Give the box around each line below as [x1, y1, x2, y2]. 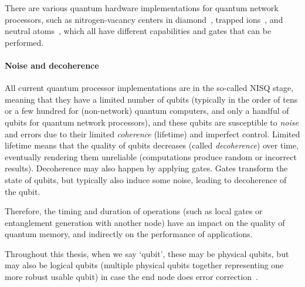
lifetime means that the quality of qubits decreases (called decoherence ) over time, [5, 139, 299, 151]
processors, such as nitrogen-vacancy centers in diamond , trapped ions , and [5, 13, 283, 25]
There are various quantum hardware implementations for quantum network [5, 2, 279, 13]
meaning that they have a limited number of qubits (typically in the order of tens [5, 93, 298, 105]
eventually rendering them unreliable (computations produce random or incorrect [5, 150, 297, 163]
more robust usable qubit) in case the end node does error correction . [5, 271, 258, 283]
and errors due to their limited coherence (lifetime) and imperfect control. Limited [5, 127, 300, 140]
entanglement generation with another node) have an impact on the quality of [5, 216, 285, 228]
